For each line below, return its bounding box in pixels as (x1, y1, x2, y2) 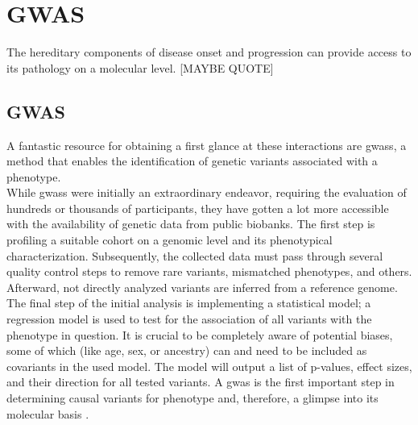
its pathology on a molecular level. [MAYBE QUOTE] (6, 59, 274, 76)
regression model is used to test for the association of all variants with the (6, 310, 372, 327)
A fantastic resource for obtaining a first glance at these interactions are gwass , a (6, 136, 407, 153)
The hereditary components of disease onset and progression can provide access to (6, 44, 412, 60)
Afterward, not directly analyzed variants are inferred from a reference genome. (6, 278, 398, 295)
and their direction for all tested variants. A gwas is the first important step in (6, 373, 395, 390)
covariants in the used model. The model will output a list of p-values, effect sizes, (6, 357, 412, 374)
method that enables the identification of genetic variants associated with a (6, 152, 378, 169)
